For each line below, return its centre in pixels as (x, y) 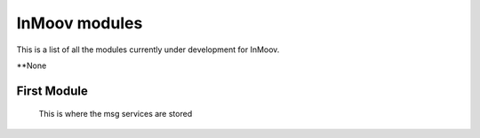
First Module (52, 91)
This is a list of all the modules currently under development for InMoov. (148, 50)
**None (32, 65)
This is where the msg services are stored (116, 114)
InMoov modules (80, 23)
